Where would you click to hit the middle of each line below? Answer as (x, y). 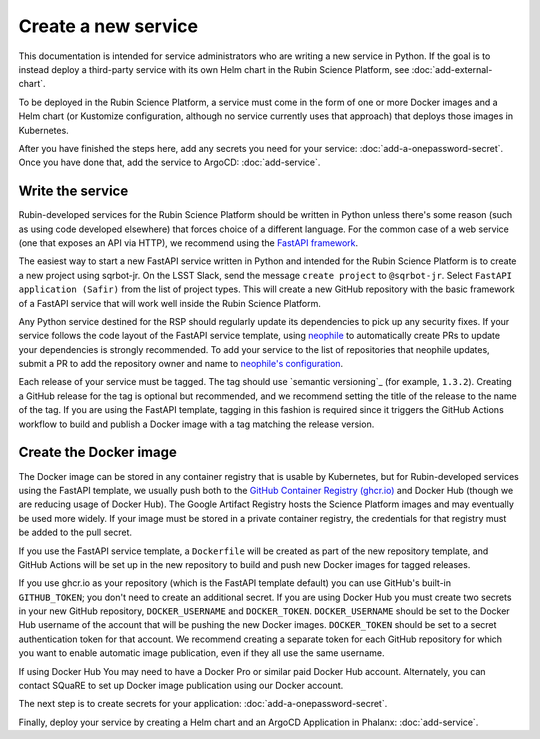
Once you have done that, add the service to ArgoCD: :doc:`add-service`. (169, 162)
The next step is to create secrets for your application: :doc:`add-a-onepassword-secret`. (203, 704)
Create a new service (108, 26)
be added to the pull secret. (75, 532)
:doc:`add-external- (452, 69)
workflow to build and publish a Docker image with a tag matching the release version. (196, 424)
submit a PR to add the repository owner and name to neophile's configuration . (181, 364)
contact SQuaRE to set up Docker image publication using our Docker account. (181, 686)
